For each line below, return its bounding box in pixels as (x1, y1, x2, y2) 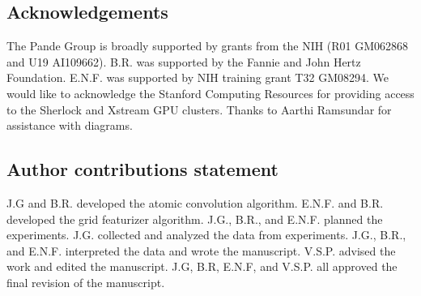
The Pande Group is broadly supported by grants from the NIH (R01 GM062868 (6, 37, 409, 54)
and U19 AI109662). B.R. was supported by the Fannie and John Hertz (6, 53, 361, 70)
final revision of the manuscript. (6, 273, 165, 290)
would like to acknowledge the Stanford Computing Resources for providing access (6, 84, 415, 101)
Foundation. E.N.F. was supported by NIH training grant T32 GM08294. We (6, 69, 389, 86)
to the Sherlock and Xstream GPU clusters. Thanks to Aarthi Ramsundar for (6, 101, 392, 118)
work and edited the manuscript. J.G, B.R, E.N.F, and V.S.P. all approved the (6, 258, 398, 275)
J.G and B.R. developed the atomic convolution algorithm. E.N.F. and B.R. (6, 194, 384, 211)
